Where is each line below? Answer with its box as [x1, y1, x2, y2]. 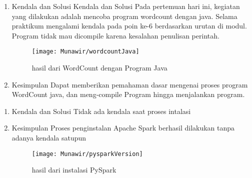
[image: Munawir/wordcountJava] [31, 48, 139, 55]
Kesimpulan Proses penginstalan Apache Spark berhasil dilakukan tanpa [11, 122, 235, 133]
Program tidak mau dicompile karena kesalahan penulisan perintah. [11, 30, 219, 40]
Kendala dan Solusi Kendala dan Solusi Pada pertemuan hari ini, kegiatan [11, 1, 240, 11]
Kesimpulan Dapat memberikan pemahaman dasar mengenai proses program [11, 79, 248, 89]
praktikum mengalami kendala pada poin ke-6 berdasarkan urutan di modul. [11, 20, 247, 31]
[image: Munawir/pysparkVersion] [31, 150, 143, 157]
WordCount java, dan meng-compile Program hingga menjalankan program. [11, 89, 245, 99]
